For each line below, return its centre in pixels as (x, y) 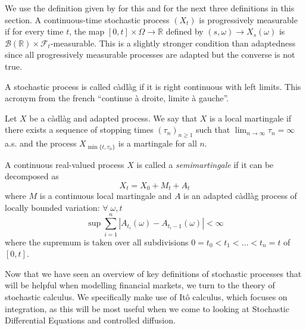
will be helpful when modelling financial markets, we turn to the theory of (140, 285)
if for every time (34, 31)
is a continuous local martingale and (106, 196)
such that (213, 130)
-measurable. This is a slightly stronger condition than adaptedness (173, 43)
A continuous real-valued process (65, 164)
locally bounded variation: (52, 207)
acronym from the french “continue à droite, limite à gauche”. (117, 98)
